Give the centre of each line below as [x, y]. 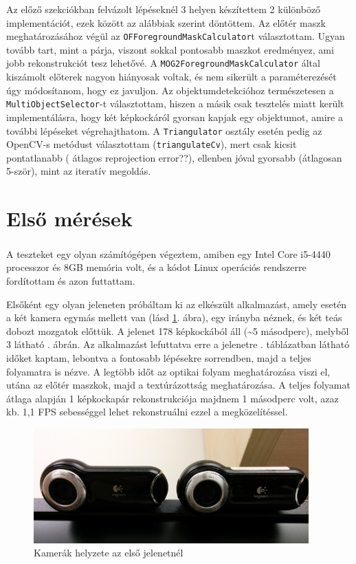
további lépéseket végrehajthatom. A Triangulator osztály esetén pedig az [164, 130]
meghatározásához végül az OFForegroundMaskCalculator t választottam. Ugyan [176, 36]
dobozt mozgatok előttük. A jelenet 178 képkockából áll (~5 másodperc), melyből [178, 330]
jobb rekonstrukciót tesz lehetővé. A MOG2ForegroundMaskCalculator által [163, 63]
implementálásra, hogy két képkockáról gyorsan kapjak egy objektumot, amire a [175, 117]
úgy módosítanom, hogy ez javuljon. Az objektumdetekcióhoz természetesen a [170, 90]
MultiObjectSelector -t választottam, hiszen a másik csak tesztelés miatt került [175, 104]
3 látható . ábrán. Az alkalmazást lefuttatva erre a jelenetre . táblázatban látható [178, 344]
